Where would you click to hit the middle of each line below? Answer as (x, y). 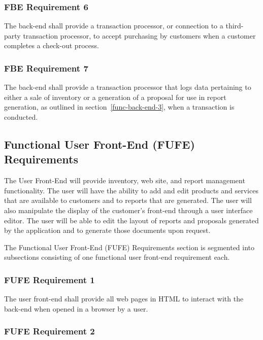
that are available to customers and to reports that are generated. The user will (128, 200)
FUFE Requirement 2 (50, 331)
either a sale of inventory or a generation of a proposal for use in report (115, 97)
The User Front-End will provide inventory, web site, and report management (125, 180)
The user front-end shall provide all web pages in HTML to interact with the (124, 299)
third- (235, 26)
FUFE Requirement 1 (50, 279)
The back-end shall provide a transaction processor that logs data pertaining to (128, 87)
